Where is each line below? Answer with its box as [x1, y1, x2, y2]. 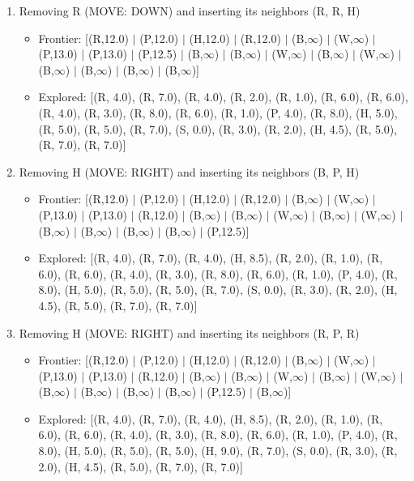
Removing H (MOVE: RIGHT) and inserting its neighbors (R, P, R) [19, 324, 360, 341]
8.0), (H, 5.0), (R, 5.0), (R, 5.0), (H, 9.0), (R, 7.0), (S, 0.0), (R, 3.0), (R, [38, 442, 398, 459]
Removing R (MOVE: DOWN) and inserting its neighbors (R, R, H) [19, 2, 361, 19]
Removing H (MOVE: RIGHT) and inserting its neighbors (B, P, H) [19, 163, 360, 180]
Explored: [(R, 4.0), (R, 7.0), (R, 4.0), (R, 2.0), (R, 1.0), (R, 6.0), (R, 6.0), [38, 88, 408, 105]
